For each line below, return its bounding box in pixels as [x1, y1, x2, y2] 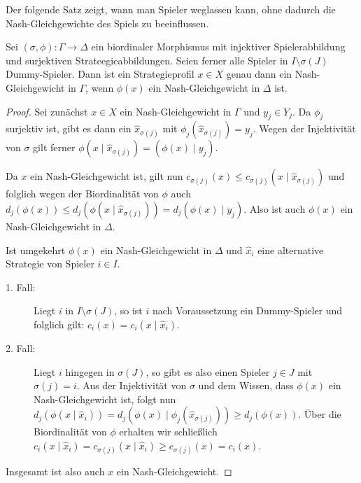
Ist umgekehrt [6, 242, 66, 257]
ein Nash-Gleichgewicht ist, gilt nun [30, 169, 183, 183]
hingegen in [65, 364, 115, 379]
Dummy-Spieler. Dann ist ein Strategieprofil [6, 66, 194, 81]
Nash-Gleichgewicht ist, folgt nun [34, 391, 176, 406]
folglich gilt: [34, 316, 85, 331]
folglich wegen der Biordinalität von [6, 186, 159, 201]
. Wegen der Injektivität [253, 121, 356, 136]
